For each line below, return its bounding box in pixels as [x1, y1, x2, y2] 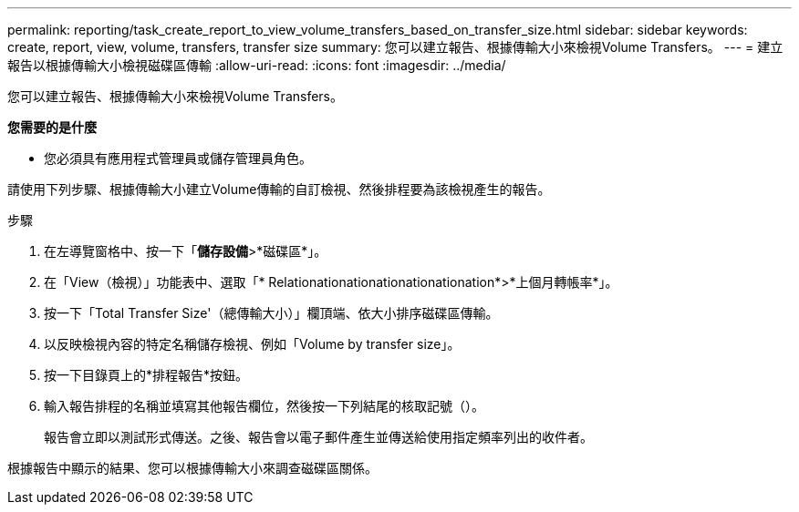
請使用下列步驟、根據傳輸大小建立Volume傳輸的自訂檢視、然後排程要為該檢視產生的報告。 [7, 181, 551, 197]
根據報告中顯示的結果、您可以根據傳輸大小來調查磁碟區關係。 [7, 460, 378, 476]
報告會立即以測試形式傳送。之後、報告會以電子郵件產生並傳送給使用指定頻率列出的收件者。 [44, 429, 593, 445]
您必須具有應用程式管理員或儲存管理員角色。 [44, 150, 312, 166]
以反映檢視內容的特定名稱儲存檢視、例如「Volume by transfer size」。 [44, 336, 461, 352]
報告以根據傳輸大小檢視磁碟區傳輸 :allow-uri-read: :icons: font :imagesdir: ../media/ [7, 57, 506, 73]
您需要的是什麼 [7, 119, 97, 135]
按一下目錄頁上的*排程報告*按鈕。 [44, 367, 249, 383]
